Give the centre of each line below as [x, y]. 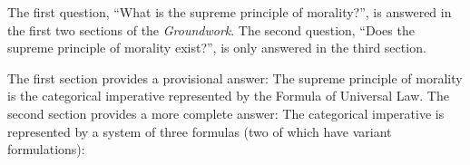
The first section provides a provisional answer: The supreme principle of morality [235, 78]
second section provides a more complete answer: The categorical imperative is [226, 113]
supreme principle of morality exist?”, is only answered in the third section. [217, 48]
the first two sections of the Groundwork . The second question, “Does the [211, 29]
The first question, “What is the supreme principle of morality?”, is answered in [230, 12]
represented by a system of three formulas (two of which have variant [200, 131]
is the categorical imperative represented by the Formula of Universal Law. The [228, 96]
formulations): [46, 149]
